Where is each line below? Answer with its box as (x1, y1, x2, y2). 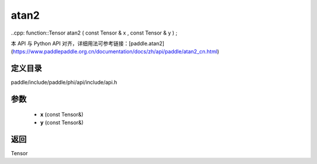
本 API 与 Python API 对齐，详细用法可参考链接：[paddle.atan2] (11, 40, 164, 47)
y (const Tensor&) (40, 119, 84, 126)
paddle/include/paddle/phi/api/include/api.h (11, 79, 117, 86)
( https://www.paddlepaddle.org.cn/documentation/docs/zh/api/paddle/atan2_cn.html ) (11, 48, 220, 55)
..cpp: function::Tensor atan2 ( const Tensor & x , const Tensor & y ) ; (11, 29, 178, 36)
